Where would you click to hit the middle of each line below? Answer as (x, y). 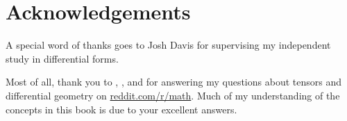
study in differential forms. (62, 58)
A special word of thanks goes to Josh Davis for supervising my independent (168, 45)
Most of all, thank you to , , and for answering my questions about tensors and (173, 82)
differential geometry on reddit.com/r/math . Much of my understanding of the (173, 95)
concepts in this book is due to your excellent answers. (121, 109)
